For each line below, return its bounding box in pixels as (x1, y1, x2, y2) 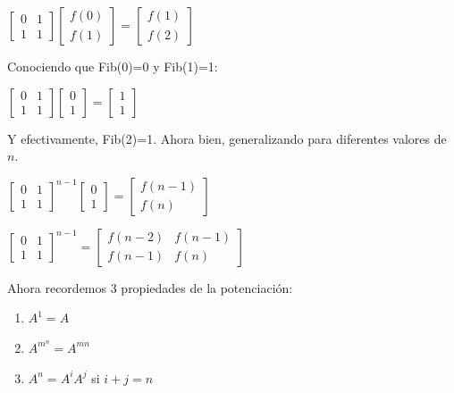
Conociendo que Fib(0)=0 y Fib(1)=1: (7, 57, 218, 75)
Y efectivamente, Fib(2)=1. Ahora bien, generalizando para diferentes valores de (7, 129, 447, 147)
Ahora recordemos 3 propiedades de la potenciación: (7, 278, 293, 297)
